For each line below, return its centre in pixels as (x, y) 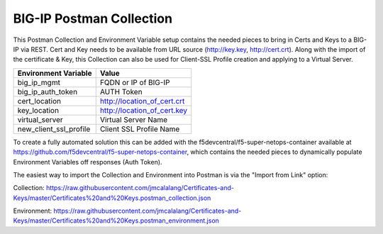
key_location (38, 110)
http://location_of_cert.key (144, 110)
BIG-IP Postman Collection (93, 18)
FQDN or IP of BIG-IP (135, 82)
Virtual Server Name (134, 119)
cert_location (39, 101)
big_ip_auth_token (48, 91)
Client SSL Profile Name (140, 129)
